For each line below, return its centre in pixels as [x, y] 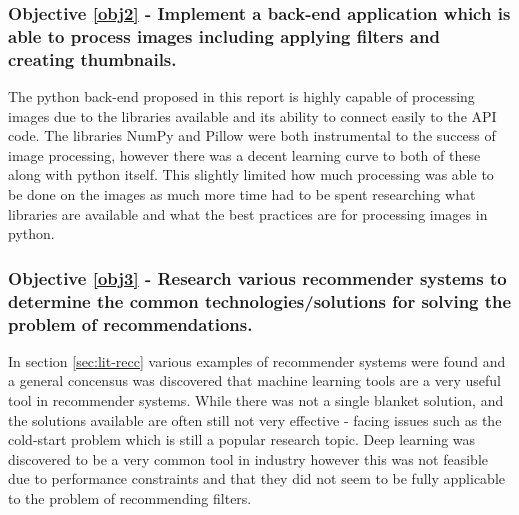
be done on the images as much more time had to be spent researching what [242, 194]
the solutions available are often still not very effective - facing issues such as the [255, 419]
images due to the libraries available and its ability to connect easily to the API [252, 115]
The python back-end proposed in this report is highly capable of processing [241, 96]
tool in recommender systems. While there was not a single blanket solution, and [256, 400]
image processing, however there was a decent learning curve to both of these [244, 154]
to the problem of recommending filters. [130, 498]
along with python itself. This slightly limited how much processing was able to [251, 174]
